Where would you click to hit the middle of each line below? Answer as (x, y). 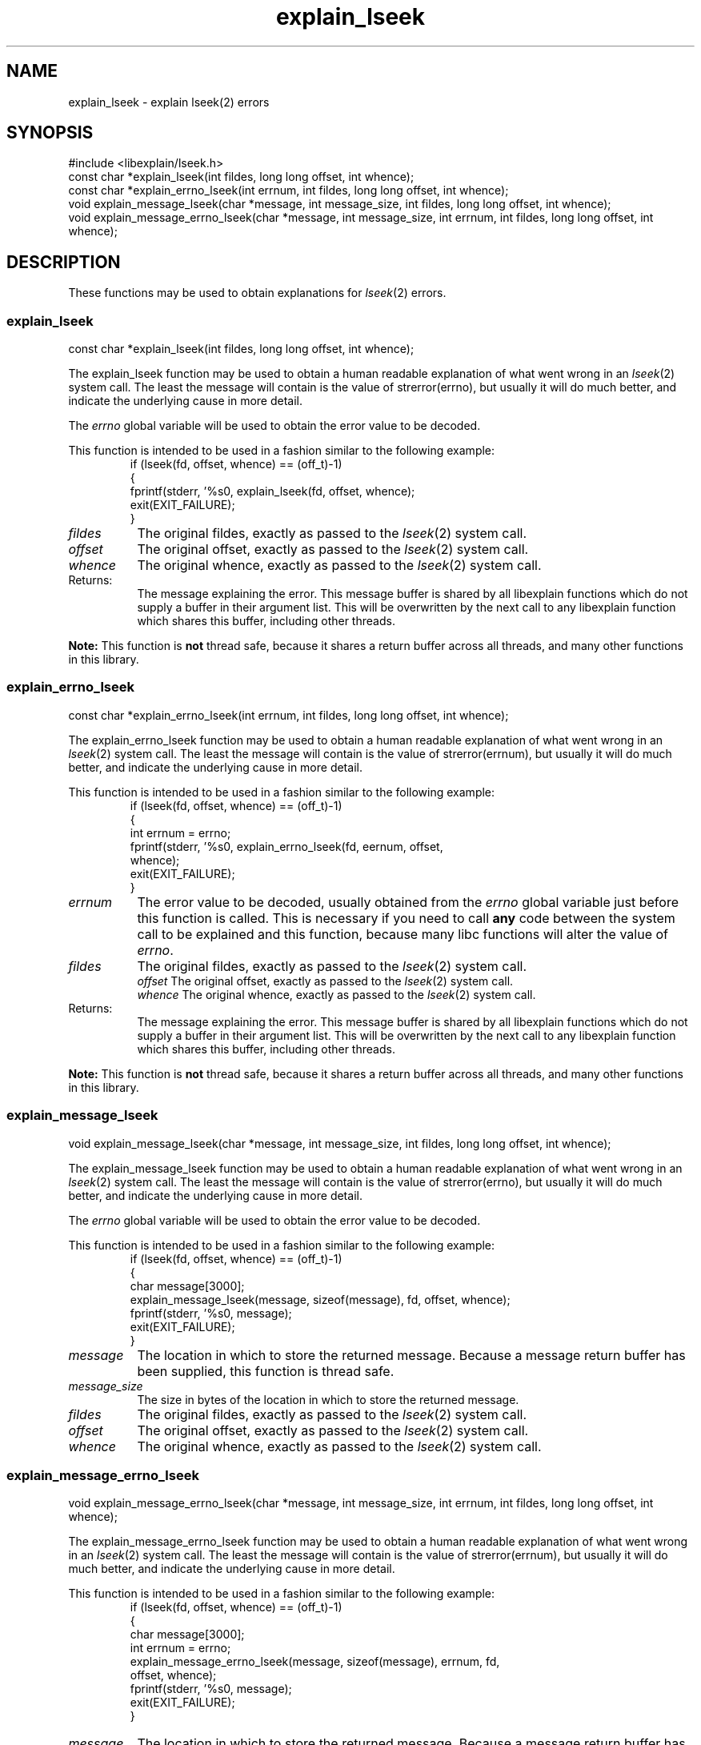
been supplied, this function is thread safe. (266, 1371)
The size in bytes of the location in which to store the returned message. (328, 1399)
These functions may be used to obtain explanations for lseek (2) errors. (257, 293)
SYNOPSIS (50, 133)
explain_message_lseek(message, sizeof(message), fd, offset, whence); (320, 1299)
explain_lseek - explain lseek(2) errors (169, 102)
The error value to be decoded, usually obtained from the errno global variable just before (408, 902)
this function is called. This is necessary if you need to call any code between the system (406, 918)
